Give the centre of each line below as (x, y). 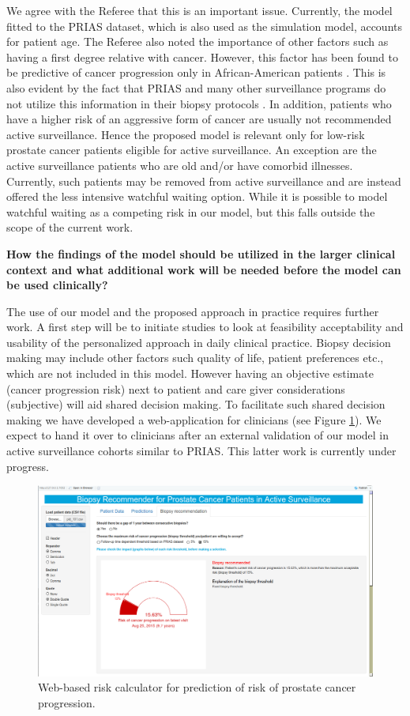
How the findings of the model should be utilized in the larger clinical (201, 253)
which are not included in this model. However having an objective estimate (190, 373)
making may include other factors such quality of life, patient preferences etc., (195, 358)
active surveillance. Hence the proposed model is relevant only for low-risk (186, 134)
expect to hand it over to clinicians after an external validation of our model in (198, 435)
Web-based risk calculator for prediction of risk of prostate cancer (197, 687)
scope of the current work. (70, 227)
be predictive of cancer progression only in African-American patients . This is (196, 72)
